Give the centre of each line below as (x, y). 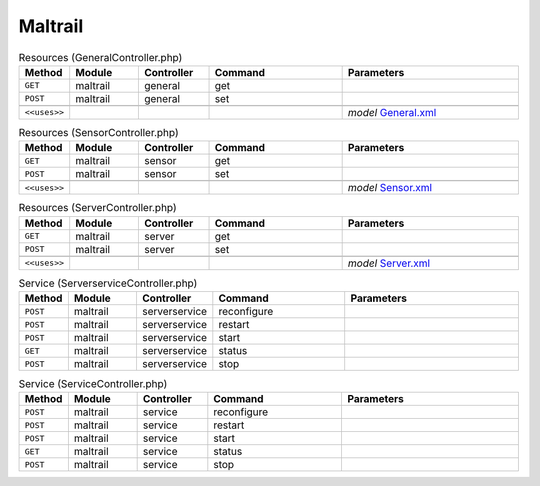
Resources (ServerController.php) (97, 208)
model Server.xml (388, 263)
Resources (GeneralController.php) (100, 57)
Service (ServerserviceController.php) (108, 283)
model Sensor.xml (390, 188)
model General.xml (392, 112)
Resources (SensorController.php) (98, 133)
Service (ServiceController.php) (93, 384)
